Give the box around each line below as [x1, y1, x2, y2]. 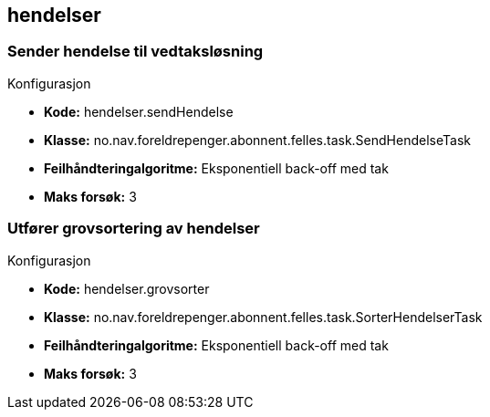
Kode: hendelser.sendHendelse [44, 103, 234, 120]
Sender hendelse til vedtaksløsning [7, 42, 264, 61]
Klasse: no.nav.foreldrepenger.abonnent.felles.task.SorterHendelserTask [44, 308, 483, 325]
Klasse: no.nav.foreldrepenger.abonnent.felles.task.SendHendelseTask [44, 131, 471, 148]
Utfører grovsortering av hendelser [7, 219, 260, 238]
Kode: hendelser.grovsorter [44, 280, 210, 297]
